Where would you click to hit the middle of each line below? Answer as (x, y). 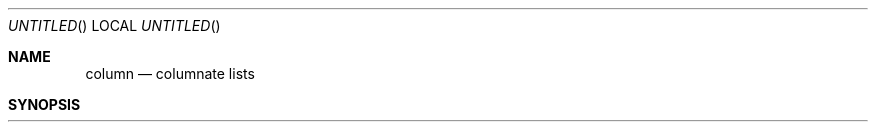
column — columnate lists (170, 73)
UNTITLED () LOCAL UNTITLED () (114, 25)
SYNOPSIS (44, 104)
